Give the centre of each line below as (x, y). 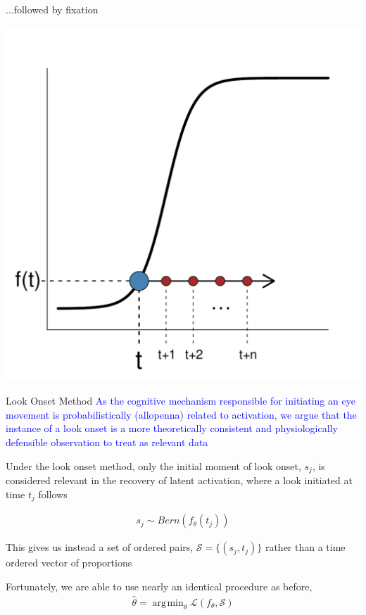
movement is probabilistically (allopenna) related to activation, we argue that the (181, 414)
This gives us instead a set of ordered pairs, (100, 547)
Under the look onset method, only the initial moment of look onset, (153, 465)
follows (53, 494)
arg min (168, 603)
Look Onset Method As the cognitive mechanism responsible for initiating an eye (181, 401)
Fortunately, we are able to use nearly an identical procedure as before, (159, 586)
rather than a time (305, 547)
